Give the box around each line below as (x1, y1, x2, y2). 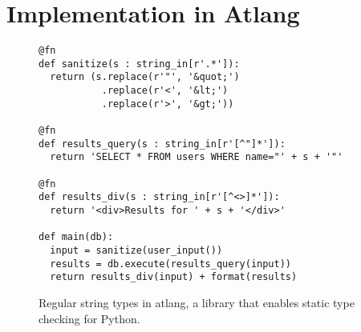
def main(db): (39, 231, 114, 243)
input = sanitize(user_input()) (50, 244, 223, 256)
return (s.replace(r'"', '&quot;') (50, 71, 240, 83)
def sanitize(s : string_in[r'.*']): (39, 58, 240, 70)
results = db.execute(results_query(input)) (50, 258, 291, 270)
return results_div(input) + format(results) (50, 271, 298, 283)
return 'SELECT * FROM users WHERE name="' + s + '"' (50, 151, 343, 163)
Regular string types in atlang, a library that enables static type (39, 294, 355, 310)
